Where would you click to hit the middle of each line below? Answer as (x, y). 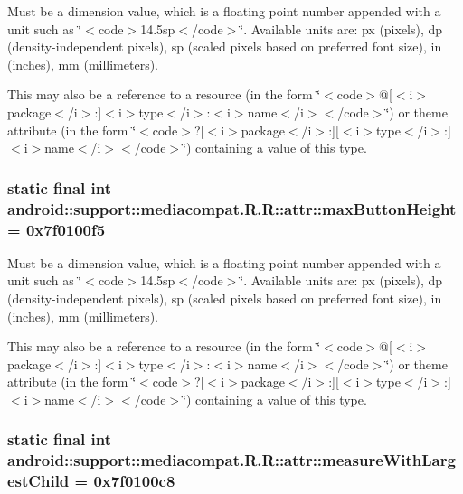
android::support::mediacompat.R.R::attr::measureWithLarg (231, 460)
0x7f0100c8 (134, 481)
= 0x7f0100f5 (57, 229)
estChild (38, 481)
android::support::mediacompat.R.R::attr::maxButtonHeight (232, 208)
